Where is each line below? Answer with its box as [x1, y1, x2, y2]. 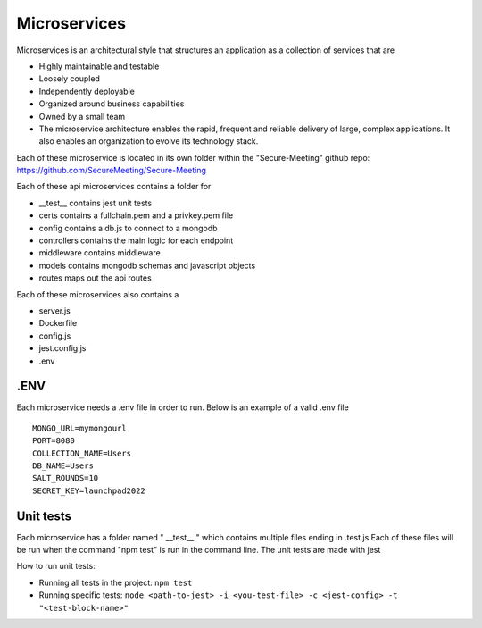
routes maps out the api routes [38, 272, 152, 283]
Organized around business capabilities [38, 98, 185, 109]
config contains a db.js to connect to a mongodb [38, 222, 218, 233]
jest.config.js [38, 343, 87, 354]
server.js [38, 305, 71, 316]
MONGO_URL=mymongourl [32, 423, 127, 433]
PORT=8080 [32, 436, 75, 446]
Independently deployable [38, 86, 136, 96]
